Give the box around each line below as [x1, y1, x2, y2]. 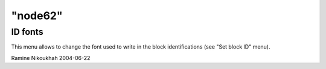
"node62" [11, 9, 63, 22]
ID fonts [11, 26, 43, 37]
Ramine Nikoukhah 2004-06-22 [11, 54, 91, 61]
